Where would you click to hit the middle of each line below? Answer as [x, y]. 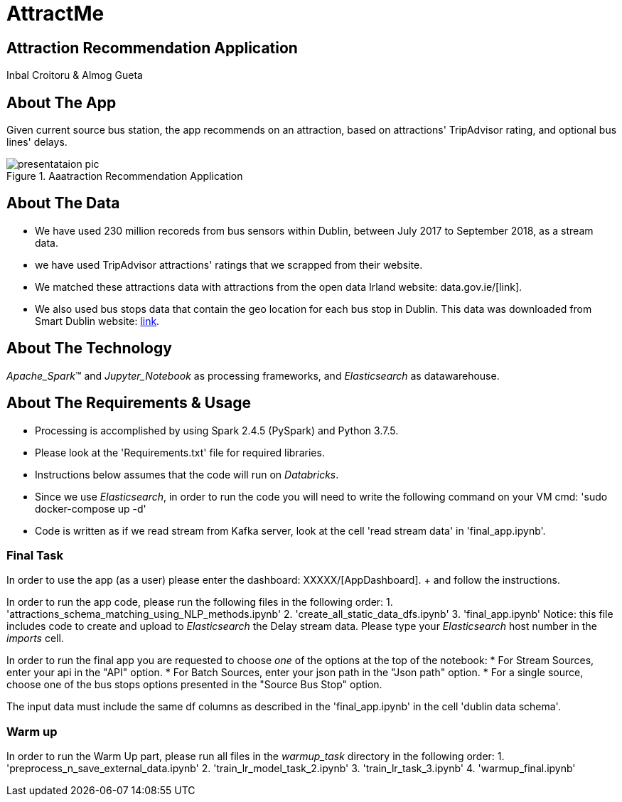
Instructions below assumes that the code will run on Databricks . [187, 474]
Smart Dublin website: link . [97, 321]
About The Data [63, 203]
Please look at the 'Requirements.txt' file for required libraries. [180, 452]
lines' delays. [37, 142]
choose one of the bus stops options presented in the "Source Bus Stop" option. [194, 685]
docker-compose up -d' [91, 508]
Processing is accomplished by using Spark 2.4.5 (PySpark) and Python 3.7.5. [217, 430]
